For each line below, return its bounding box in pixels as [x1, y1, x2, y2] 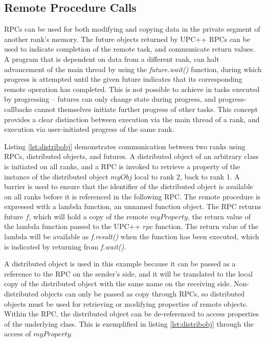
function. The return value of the [155, 221, 259, 232]
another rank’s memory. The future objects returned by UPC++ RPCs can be [4, 33, 250, 44]
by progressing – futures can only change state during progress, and [4, 94, 216, 104]
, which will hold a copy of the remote [29, 211, 148, 221]
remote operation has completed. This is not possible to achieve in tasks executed [4, 83, 260, 94]
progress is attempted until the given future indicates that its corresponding [4, 74, 242, 84]
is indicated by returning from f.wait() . [4, 241, 126, 252]
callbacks [4, 103, 32, 114]
